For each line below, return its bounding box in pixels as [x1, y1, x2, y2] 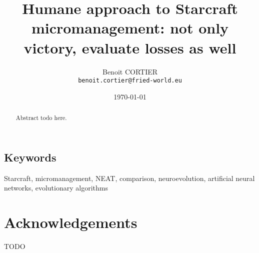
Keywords [4, 149, 56, 164]
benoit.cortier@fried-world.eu [78, 77, 182, 84]
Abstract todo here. [15, 113, 67, 122]
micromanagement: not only [31, 17, 229, 38]
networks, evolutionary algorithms [4, 182, 108, 193]
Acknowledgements [4, 211, 137, 232]
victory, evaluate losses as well [23, 37, 236, 57]
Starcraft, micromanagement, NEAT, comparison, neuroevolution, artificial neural [4, 172, 255, 183]
